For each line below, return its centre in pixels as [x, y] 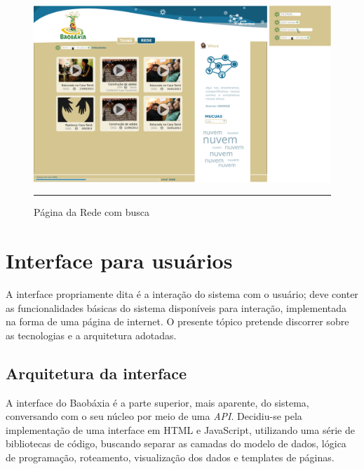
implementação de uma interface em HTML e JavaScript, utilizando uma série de [180, 429]
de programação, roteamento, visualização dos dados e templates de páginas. [170, 457]
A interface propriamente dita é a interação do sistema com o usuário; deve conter [182, 294]
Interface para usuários [119, 260]
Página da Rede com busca [92, 212]
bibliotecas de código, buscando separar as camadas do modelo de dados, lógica [176, 443]
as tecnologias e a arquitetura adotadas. [91, 335]
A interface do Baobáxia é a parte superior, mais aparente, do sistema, [157, 402]
